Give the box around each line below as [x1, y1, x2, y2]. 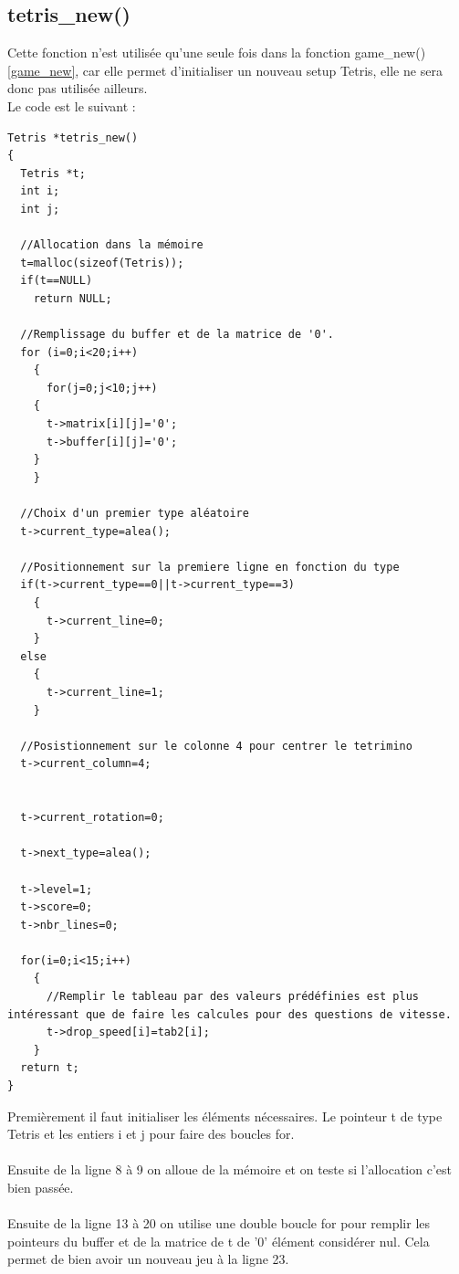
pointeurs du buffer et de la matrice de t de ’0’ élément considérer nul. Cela [7, 1231, 430, 1250]
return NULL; [33, 291, 112, 305]
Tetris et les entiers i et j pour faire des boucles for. [7, 1124, 295, 1143]
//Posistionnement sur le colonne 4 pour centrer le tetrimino [20, 739, 412, 753]
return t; [20, 1061, 79, 1075]
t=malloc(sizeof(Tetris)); [20, 256, 184, 269]
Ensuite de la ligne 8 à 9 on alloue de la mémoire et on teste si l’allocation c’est [7, 1160, 452, 1179]
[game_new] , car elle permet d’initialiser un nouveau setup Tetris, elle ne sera [7, 60, 443, 79]
